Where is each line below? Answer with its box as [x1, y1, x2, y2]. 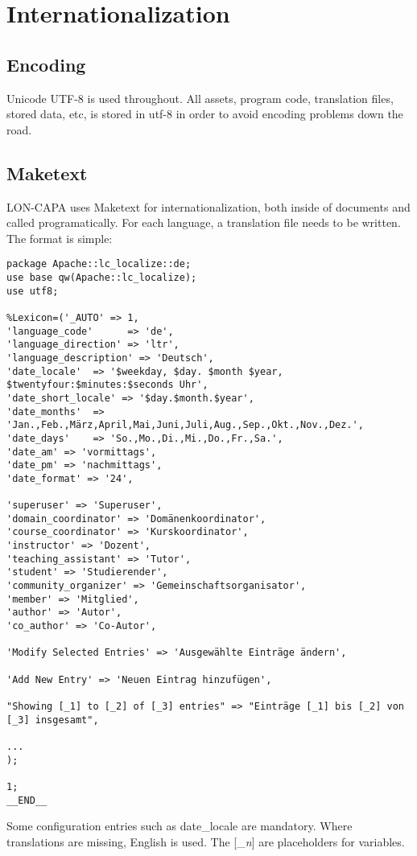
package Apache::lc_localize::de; [6, 258, 192, 270]
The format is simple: [6, 229, 113, 246]
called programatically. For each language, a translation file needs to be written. [6, 214, 401, 231]
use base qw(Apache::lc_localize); [6, 272, 197, 283]
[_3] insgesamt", [6, 714, 99, 726]
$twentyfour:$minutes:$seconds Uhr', [6, 379, 208, 391]
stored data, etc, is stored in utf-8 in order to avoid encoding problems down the [6, 105, 403, 122]
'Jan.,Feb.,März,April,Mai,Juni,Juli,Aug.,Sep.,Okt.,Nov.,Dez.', [6, 419, 364, 431]
